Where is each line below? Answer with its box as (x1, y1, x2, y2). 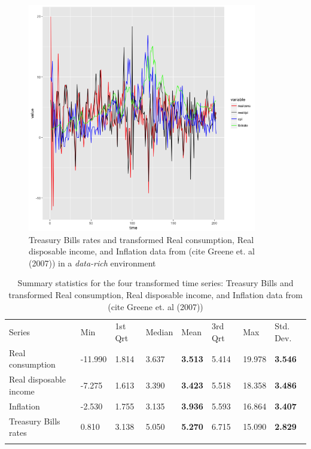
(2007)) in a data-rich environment (29, 256, 156, 269)
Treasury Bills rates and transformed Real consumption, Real (29, 233, 254, 245)
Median (145, 326, 173, 338)
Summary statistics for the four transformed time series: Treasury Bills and (17, 277, 294, 289)
